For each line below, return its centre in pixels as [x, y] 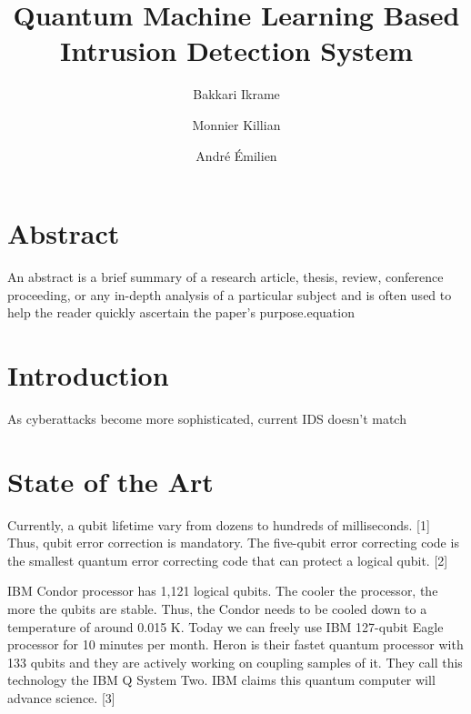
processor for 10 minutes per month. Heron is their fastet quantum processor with [235, 644]
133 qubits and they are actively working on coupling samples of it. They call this [235, 662]
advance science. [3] [61, 698]
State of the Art [110, 481]
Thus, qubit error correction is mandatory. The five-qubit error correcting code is [233, 543]
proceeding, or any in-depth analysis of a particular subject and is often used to [230, 294]
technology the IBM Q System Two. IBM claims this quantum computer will [221, 680]
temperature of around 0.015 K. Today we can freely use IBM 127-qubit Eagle [225, 626]
